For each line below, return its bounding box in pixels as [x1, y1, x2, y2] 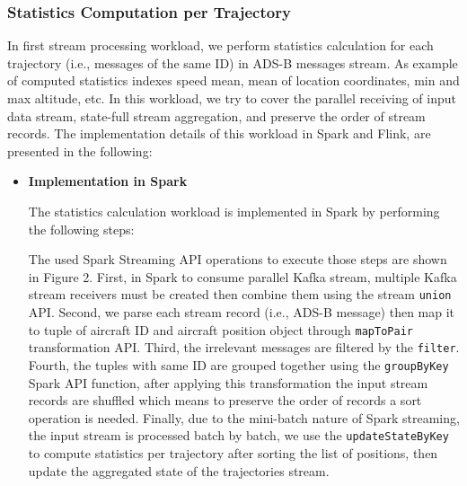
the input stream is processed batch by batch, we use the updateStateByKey [28, 426, 449, 445]
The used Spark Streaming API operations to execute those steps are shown [28, 250, 447, 269]
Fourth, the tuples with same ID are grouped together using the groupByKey [28, 355, 449, 374]
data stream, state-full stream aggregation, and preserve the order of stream [7, 106, 426, 125]
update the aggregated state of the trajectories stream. [28, 461, 330, 480]
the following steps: [28, 219, 135, 238]
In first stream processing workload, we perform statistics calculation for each [7, 36, 434, 55]
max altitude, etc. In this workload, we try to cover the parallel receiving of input [7, 89, 456, 107]
